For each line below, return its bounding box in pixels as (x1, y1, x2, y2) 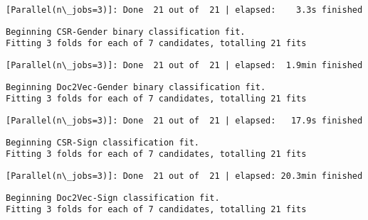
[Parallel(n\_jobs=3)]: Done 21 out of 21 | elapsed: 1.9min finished (6, 60, 363, 70)
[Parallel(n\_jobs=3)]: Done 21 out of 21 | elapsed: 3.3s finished (6, 5, 363, 15)
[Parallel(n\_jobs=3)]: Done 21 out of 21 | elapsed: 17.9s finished (6, 115, 363, 126)
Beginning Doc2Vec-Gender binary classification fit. (6, 82, 266, 92)
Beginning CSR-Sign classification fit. (6, 137, 200, 148)
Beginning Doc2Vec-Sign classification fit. (6, 192, 220, 203)
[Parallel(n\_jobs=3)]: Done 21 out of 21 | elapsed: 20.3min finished (6, 170, 363, 181)
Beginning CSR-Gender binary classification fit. (6, 26, 246, 37)
